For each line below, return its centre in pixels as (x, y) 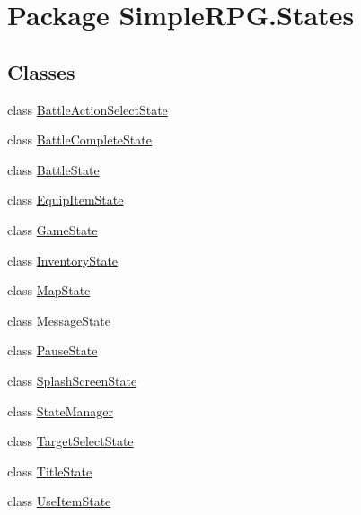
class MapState (49, 290)
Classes (41, 71)
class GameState (53, 229)
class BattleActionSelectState (88, 109)
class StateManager (61, 410)
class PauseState (53, 350)
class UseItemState (59, 501)
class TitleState (50, 471)
